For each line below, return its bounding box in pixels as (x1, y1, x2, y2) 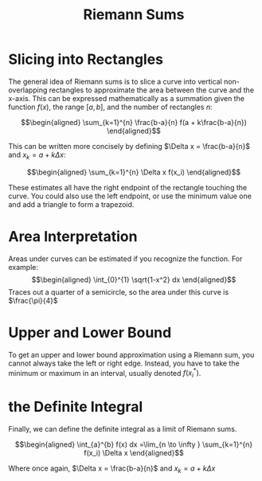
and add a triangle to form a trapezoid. (8, 199, 135, 209)
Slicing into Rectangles (8, 50, 164, 68)
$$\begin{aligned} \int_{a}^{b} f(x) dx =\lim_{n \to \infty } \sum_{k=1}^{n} (14, 440, 253, 449)
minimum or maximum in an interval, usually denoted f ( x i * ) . (8, 366, 201, 380)
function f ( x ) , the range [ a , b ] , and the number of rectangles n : (8, 102, 213, 111)
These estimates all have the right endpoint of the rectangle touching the (8, 182, 248, 192)
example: (8, 262, 38, 272)
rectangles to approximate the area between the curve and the (49, 85, 255, 95)
